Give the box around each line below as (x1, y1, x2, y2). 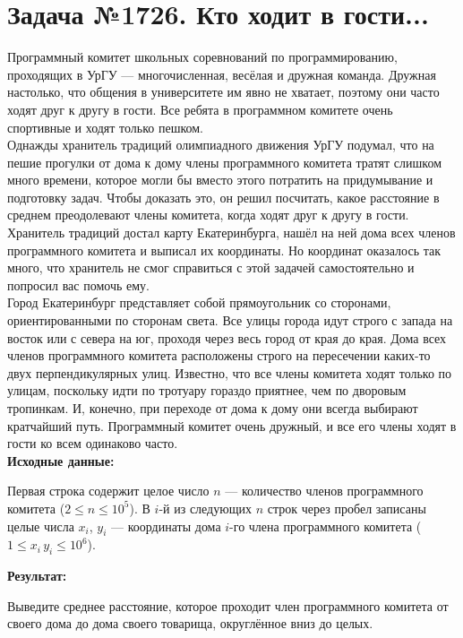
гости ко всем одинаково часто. (7, 434, 178, 453)
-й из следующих (159, 498, 252, 517)
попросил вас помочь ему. (7, 275, 150, 294)
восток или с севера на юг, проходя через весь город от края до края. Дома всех (7, 328, 447, 347)
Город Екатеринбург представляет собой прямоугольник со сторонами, (7, 293, 391, 312)
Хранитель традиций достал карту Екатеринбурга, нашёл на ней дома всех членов (7, 223, 456, 242)
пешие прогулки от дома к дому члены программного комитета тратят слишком (7, 152, 442, 171)
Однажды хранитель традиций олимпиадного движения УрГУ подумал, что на (7, 135, 434, 154)
